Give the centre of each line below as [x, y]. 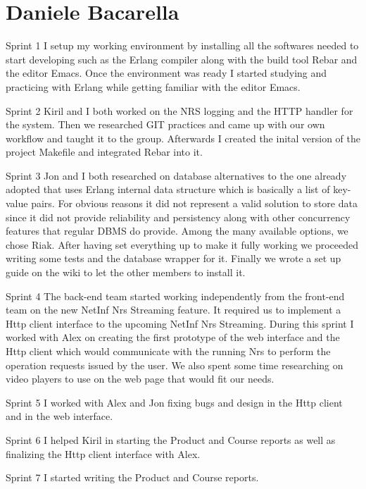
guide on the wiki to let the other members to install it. [126, 272]
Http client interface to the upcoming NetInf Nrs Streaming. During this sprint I [180, 323]
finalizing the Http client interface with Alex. [103, 453]
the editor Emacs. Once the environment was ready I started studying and [166, 73]
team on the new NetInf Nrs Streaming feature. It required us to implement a [173, 310]
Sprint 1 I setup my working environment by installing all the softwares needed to [182, 45]
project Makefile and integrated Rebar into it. [104, 152]
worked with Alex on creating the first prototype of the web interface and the [173, 337]
